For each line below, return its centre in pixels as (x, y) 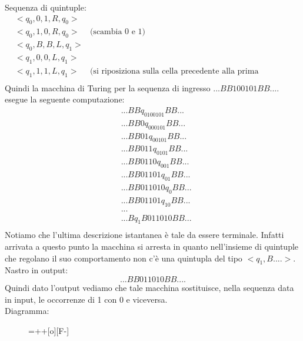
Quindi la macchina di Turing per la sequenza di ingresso (108, 87)
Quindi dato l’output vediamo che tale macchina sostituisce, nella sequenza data (149, 288)
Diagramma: (27, 311)
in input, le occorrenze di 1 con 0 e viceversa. (86, 299)
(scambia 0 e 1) (118, 32)
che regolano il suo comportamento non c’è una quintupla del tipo (124, 258)
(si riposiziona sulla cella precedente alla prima (174, 71)
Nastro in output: (36, 270)
